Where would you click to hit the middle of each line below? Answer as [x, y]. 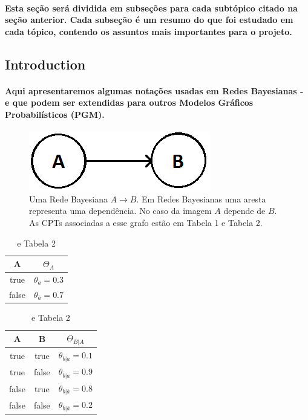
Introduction [45, 64]
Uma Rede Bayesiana [68, 199]
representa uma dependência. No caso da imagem [120, 211]
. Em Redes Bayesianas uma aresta [201, 199]
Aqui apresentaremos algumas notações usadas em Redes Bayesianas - [154, 90]
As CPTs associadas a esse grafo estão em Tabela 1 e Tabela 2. [146, 222]
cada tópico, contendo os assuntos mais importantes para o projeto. [149, 31]
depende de [244, 211]
